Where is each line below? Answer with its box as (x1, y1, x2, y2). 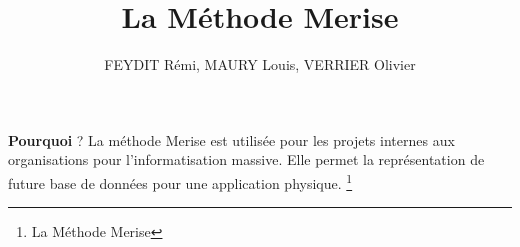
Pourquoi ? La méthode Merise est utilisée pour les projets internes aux (8, 129, 455, 150)
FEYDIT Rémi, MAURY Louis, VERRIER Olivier (104, 54, 416, 75)
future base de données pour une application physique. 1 (8, 169, 353, 193)
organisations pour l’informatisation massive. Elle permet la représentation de (8, 149, 485, 170)
